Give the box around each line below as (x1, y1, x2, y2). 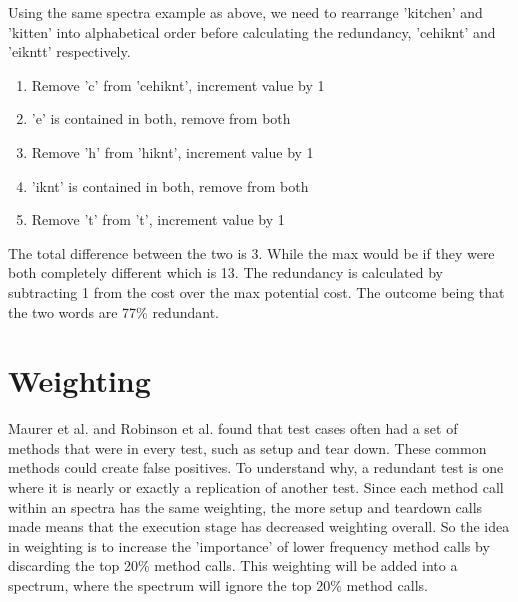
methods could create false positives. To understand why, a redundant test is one (8, 457, 504, 478)
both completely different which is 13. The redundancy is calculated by (8, 262, 444, 283)
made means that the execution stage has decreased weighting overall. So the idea (8, 516, 510, 537)
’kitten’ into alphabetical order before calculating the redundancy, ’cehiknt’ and (8, 21, 496, 42)
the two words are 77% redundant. (8, 301, 219, 322)
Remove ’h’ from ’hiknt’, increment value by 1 (31, 141, 314, 162)
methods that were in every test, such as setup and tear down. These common (8, 437, 487, 458)
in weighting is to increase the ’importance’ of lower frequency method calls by (8, 535, 490, 556)
